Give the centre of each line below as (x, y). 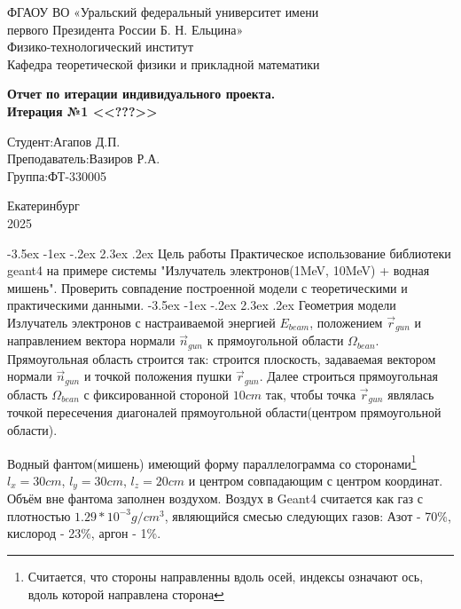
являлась (411, 394)
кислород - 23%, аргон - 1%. (84, 533)
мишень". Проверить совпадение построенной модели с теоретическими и (207, 287)
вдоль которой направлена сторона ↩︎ (126, 593)
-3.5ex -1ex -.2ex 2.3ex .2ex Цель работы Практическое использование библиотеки (229, 253)
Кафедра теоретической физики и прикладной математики (164, 63)
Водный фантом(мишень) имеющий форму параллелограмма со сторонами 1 (212, 462)
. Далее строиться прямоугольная (348, 376)
